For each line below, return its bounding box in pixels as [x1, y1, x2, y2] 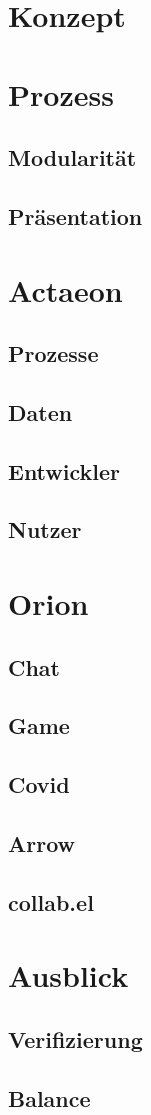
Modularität [8, 142, 137, 173]
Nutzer [8, 514, 82, 545]
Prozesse [8, 338, 99, 369]
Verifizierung [8, 1023, 143, 1054]
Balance [8, 1082, 91, 1113]
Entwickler [8, 455, 121, 486]
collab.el [8, 886, 94, 917]
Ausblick [8, 955, 129, 996]
